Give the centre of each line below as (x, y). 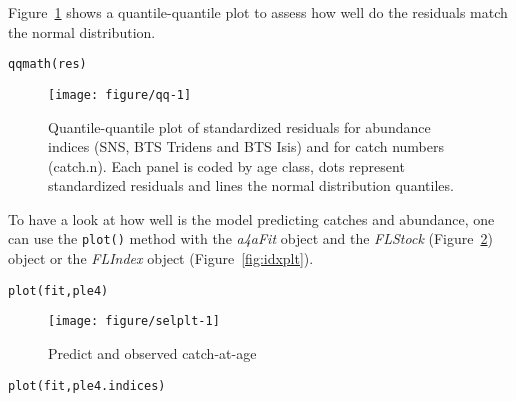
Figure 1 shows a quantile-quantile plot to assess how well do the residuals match (258, 12)
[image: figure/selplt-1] (134, 321)
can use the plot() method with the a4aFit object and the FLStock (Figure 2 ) (250, 238)
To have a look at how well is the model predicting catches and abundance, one (251, 218)
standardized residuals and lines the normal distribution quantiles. (251, 185)
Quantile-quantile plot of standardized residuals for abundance (239, 126)
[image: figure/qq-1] (120, 94)
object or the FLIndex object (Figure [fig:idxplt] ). (161, 258)
